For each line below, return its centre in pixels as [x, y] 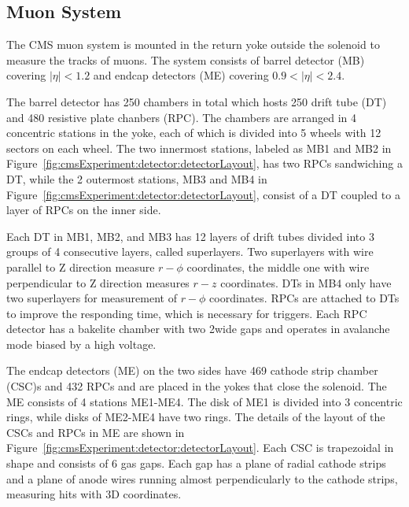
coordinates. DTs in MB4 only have [306, 282]
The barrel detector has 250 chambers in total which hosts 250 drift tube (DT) [197, 101]
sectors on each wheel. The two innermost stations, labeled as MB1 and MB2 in [199, 148]
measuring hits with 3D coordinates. [94, 494]
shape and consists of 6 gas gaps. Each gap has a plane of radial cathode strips [196, 463]
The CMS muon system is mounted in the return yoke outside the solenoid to [193, 44]
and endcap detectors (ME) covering [181, 75]
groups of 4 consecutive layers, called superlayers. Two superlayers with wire [190, 252]
